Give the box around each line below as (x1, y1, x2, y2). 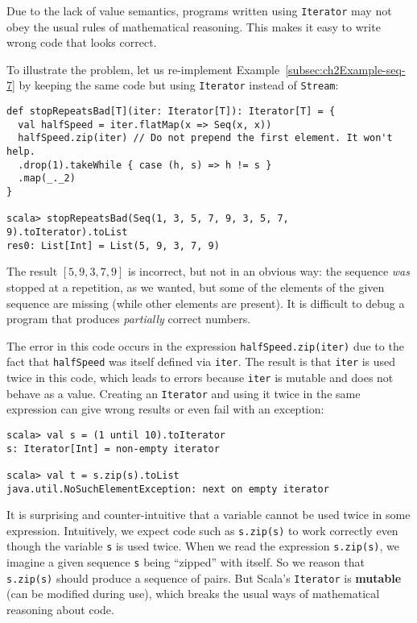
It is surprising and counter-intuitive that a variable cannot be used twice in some (6, 506, 411, 523)
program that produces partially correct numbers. (6, 310, 251, 327)
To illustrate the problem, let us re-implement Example (6, 60, 280, 77)
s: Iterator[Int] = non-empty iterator (6, 442, 220, 455)
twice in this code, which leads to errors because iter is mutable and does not (6, 369, 394, 385)
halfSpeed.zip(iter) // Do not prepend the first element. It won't (18, 132, 393, 144)
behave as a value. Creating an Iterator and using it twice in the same (6, 384, 361, 401)
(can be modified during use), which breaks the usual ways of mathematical (6, 585, 380, 602)
